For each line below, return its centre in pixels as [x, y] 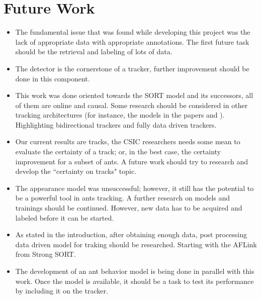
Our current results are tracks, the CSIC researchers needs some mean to [128, 141]
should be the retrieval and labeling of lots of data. [94, 52]
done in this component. [53, 78]
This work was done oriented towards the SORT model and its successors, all [134, 95]
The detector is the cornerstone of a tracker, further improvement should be [132, 68]
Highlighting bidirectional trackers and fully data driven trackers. [116, 124]
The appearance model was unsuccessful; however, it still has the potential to [135, 188]
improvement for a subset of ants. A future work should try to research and [132, 161]
